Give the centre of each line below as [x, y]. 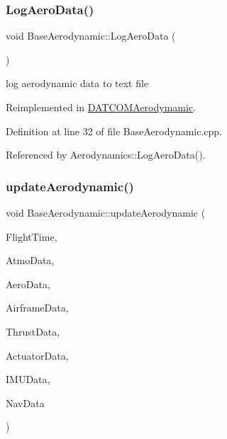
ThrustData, [33, 331]
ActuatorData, [37, 355]
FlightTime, [32, 236]
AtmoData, [30, 260]
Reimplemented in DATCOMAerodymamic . [101, 107]
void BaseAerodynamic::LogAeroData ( [91, 36]
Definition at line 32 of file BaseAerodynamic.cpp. [114, 131]
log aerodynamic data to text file [77, 83]
